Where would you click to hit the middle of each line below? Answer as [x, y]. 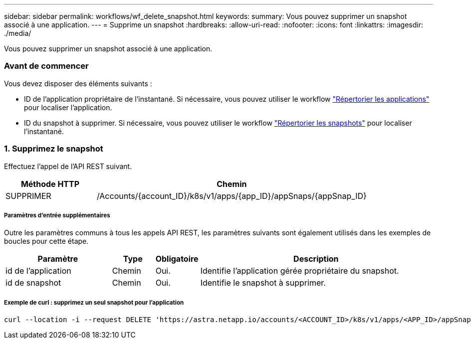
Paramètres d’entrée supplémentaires [57, 215]
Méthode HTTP [50, 184]
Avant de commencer [46, 66]
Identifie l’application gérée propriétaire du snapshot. [300, 271]
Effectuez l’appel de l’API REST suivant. [68, 166]
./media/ [18, 33]
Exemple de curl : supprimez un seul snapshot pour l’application [94, 302]
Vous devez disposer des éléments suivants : [78, 83]
